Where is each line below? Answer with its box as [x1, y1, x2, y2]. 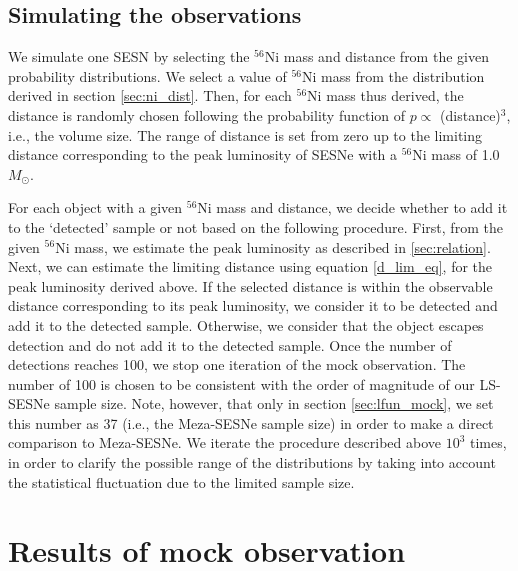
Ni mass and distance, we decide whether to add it [197, 197, 508, 218]
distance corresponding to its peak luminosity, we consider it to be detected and [8, 295, 498, 316]
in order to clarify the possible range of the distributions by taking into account [8, 452, 496, 473]
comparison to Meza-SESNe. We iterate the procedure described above [8, 432, 441, 453]
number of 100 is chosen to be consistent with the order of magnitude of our [8, 373, 475, 394]
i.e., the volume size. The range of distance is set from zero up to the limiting [8, 124, 483, 145]
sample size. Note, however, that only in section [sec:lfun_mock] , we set [54, 393, 494, 414]
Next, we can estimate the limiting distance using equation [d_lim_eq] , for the [8, 256, 493, 277]
